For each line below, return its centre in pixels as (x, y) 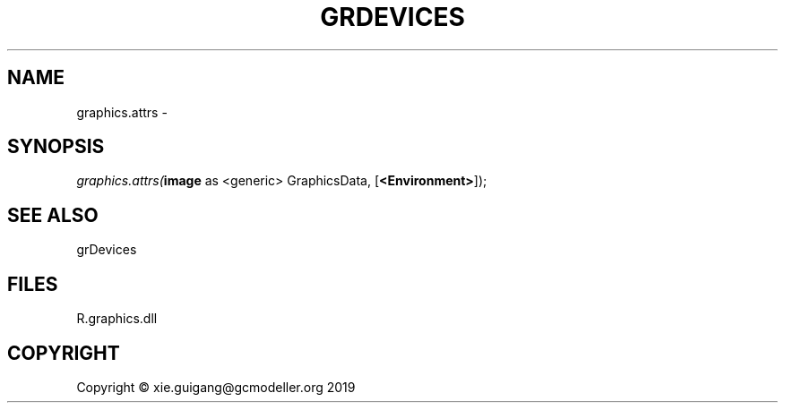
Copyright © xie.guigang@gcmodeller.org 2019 (216, 387)
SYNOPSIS (56, 147)
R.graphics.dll (117, 319)
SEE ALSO (53, 215)
